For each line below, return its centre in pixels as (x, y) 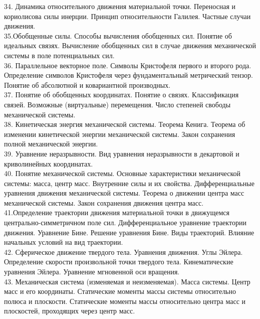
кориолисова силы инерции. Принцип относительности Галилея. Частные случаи (127, 16)
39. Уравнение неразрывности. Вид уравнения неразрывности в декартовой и (122, 153)
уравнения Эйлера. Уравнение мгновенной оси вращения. (92, 272)
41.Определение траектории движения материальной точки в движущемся (117, 212)
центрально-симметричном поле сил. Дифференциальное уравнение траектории (125, 222)
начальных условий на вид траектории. (64, 242)
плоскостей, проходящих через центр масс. (70, 311)
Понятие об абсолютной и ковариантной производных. (87, 85)
